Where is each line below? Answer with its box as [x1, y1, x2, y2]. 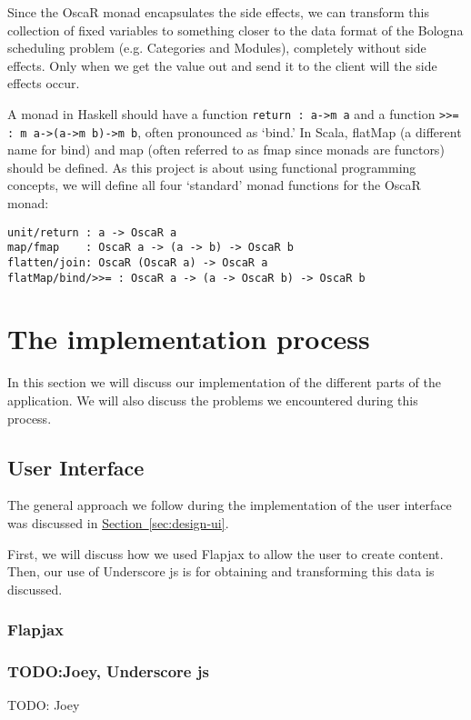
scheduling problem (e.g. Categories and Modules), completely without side [7, 38, 426, 57]
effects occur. [7, 74, 80, 93]
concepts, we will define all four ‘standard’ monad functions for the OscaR [7, 175, 421, 195]
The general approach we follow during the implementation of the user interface [7, 495, 452, 515]
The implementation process [7, 320, 370, 357]
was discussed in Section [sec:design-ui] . [7, 513, 229, 532]
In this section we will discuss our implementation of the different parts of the [7, 373, 441, 392]
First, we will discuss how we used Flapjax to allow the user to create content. [7, 544, 444, 563]
